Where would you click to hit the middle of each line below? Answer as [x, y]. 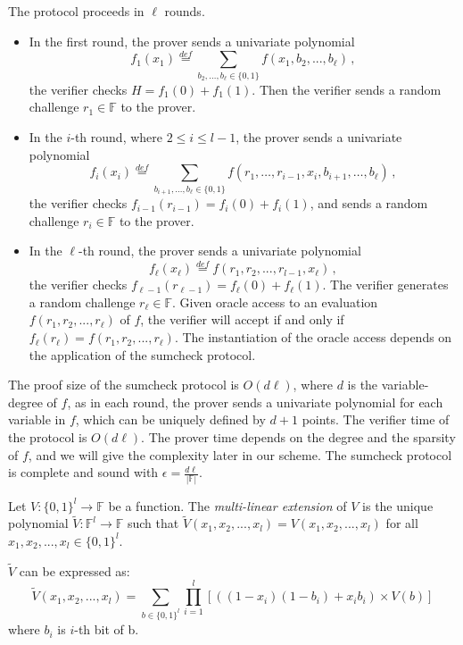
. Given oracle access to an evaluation [275, 302]
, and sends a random [369, 203]
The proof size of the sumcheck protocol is [124, 385]
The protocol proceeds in [76, 11]
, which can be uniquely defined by [170, 419]
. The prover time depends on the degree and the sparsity [298, 437]
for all [402, 523]
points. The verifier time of [376, 419]
